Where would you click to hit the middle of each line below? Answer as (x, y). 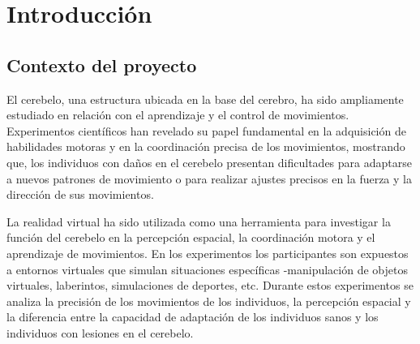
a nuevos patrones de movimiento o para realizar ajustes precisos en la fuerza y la (209, 178)
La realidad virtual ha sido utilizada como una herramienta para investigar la (199, 221)
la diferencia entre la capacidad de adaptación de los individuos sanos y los (193, 317)
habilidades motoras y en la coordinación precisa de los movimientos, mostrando (206, 146)
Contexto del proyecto (102, 64)
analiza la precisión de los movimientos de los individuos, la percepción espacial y (209, 301)
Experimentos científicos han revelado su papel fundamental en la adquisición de (206, 130)
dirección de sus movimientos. (80, 194)
